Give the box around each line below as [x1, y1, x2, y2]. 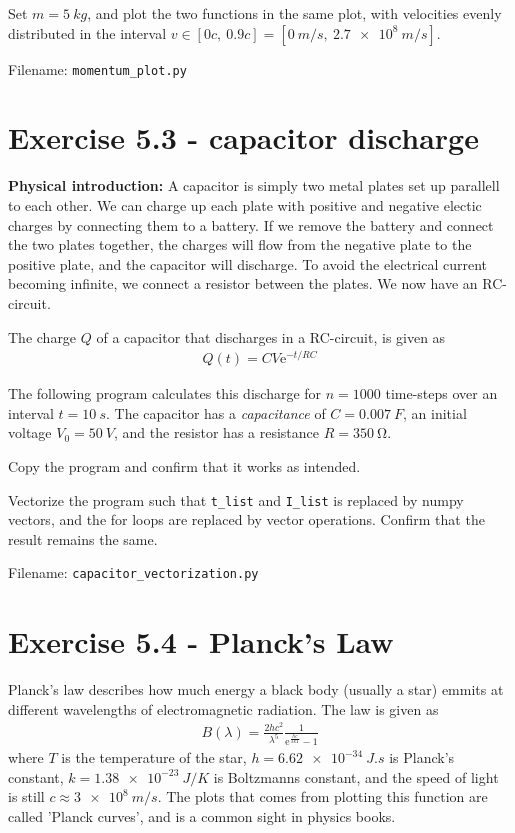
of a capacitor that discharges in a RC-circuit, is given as [96, 326, 446, 347]
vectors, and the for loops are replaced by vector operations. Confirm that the [8, 509, 485, 530]
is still [8, 786, 45, 807]
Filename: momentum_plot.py [8, 58, 187, 79]
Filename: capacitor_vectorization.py [8, 562, 259, 583]
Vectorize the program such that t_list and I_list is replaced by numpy [8, 489, 464, 510]
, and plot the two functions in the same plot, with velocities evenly [87, 3, 502, 23]
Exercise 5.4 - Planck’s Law [8, 621, 394, 662]
